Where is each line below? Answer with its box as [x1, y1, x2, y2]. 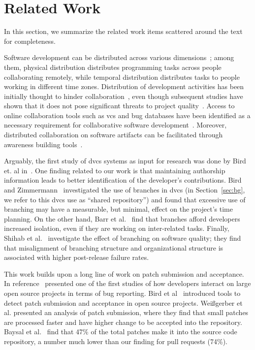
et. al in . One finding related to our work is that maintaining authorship [4, 165, 225, 175]
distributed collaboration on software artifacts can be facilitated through [4, 129, 223, 140]
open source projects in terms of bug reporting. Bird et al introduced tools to [4, 287, 241, 298]
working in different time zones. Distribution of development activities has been [4, 81, 244, 92]
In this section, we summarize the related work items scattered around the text [4, 26, 243, 36]
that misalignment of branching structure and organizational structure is [4, 242, 223, 253]
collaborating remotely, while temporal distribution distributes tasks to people [4, 71, 240, 82]
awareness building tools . [4, 139, 83, 149]
